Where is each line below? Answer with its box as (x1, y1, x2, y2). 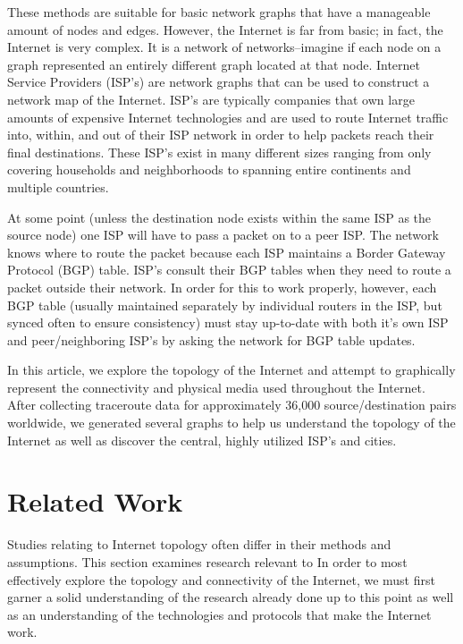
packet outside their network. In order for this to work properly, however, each (7, 277, 437, 296)
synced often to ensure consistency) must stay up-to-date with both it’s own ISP (7, 313, 449, 332)
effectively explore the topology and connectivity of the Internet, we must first (7, 570, 435, 589)
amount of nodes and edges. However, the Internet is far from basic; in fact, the (7, 20, 443, 38)
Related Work (7, 483, 183, 520)
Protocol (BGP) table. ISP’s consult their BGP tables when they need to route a (7, 260, 451, 279)
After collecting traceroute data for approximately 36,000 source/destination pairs (7, 395, 457, 414)
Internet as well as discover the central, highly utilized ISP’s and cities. (7, 430, 397, 449)
